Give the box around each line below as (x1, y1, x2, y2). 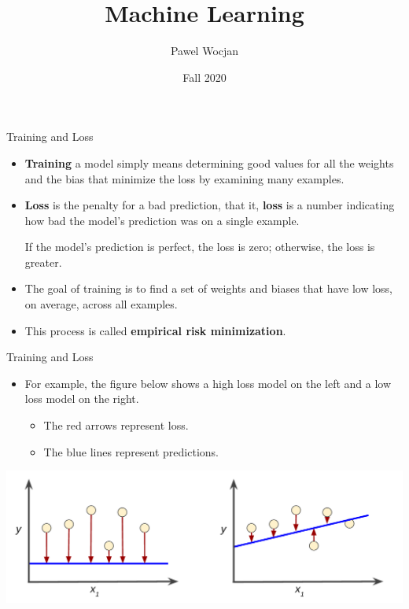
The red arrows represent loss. (43, 417, 189, 434)
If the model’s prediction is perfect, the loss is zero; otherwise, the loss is (24, 238, 375, 255)
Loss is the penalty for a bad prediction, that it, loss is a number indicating (24, 197, 395, 213)
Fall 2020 (182, 68, 227, 85)
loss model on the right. (24, 390, 139, 407)
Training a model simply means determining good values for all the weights (24, 154, 394, 171)
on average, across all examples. (24, 296, 178, 312)
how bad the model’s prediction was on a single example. (24, 212, 300, 228)
